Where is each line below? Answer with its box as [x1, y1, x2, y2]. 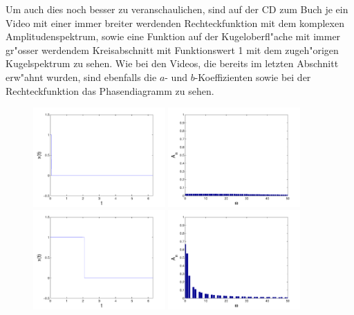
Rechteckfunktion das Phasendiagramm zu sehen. [6, 83, 214, 98]
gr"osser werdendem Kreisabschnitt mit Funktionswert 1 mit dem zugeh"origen [6, 42, 339, 57]
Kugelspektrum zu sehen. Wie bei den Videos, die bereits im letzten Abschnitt [6, 56, 339, 71]
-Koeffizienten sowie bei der [194, 69, 311, 84]
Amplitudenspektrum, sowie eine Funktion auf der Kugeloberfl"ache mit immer [6, 29, 341, 44]
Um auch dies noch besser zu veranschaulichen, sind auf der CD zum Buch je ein [6, 2, 348, 16]
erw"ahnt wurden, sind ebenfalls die [6, 69, 157, 84]
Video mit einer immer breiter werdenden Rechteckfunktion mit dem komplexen [6, 15, 344, 30]
